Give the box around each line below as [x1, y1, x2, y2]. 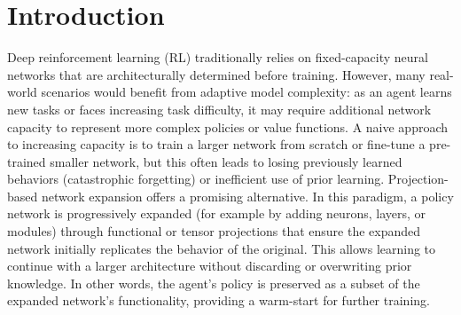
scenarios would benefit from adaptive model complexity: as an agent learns [41, 83, 452, 101]
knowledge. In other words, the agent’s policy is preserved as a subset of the [7, 273, 420, 292]
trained [7, 152, 46, 170]
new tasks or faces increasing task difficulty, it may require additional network [7, 99, 432, 118]
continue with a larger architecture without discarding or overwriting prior [7, 256, 412, 275]
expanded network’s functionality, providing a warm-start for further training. [7, 291, 430, 310]
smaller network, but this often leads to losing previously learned [50, 152, 402, 170]
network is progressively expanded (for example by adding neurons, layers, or [7, 204, 426, 223]
